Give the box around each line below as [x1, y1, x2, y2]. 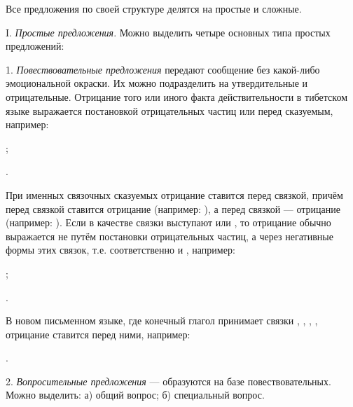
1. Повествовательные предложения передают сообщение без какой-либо [6, 62, 320, 76]
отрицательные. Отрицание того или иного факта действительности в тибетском [6, 89, 348, 104]
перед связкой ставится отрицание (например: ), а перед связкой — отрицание [6, 201, 340, 216]
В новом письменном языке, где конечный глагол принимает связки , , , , [6, 313, 318, 328]
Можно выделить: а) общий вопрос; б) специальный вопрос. [6, 387, 265, 402]
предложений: [6, 39, 64, 53]
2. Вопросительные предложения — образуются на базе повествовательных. [6, 373, 331, 388]
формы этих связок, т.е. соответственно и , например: [6, 242, 235, 257]
